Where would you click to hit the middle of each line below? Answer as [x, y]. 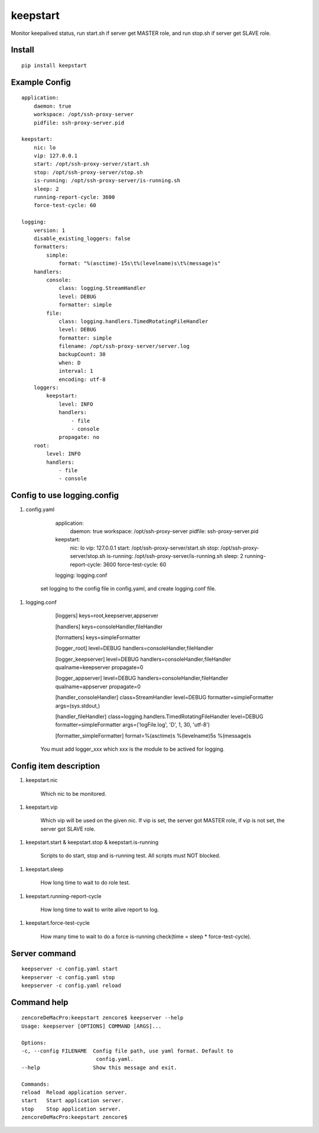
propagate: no [79, 437]
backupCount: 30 [82, 354]
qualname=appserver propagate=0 [98, 686]
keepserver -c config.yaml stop [68, 977]
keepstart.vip [42, 807]
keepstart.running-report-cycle [64, 896]
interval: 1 [76, 371]
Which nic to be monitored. [73, 793]
